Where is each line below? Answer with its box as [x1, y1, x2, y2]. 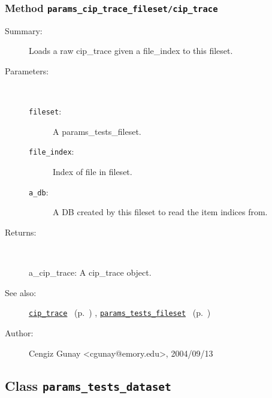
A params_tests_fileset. [53, 125, 141, 137]
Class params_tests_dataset [5, 376, 171, 394]
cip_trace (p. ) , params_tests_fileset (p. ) [29, 306, 211, 319]
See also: [5, 286, 37, 298]
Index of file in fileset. [53, 165, 132, 178]
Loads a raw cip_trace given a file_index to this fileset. [29, 44, 233, 57]
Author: [5, 326, 34, 339]
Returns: [5, 225, 37, 238]
